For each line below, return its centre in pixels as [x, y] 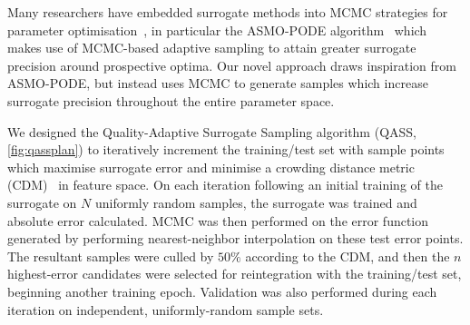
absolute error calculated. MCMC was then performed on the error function [218, 220]
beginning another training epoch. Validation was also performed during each [222, 291]
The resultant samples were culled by [111, 256]
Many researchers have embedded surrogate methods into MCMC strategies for [228, 12]
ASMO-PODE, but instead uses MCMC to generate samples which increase [218, 83]
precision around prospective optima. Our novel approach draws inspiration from [232, 65]
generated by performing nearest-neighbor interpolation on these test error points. [235, 238]
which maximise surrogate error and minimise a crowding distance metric [211, 167]
